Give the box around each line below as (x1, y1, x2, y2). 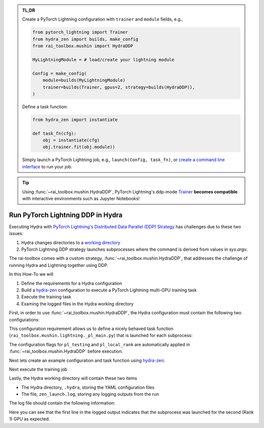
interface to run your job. (22, 164, 73, 169)
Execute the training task (21, 294, 71, 300)
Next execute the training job (9, 366, 67, 372)
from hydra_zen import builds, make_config (32, 36, 139, 42)
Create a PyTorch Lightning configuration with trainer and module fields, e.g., (22, 16, 183, 22)
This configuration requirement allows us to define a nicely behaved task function (9, 326, 174, 332)
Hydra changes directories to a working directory (21, 239, 121, 245)
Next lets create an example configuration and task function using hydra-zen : (9, 357, 165, 363)
